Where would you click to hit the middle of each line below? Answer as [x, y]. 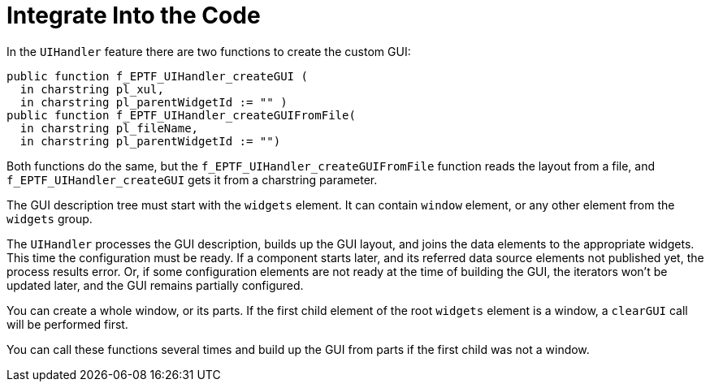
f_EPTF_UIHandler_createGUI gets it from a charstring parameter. [192, 179]
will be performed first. [67, 324]
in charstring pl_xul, [92, 89]
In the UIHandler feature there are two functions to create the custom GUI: [209, 51]
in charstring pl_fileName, [109, 128]
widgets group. [50, 218]
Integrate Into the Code [134, 15]
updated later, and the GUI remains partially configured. [155, 285]
